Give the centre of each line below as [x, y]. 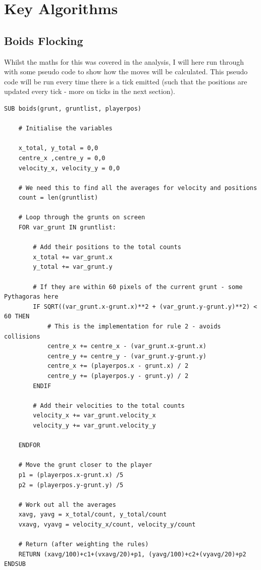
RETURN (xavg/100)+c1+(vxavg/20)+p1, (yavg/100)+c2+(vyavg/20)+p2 [132, 554]
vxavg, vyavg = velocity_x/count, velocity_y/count [107, 524]
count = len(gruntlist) [58, 198]
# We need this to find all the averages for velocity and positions [138, 188]
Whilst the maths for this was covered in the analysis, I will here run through [124, 61]
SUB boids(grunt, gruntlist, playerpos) [73, 108]
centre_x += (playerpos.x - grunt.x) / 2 [118, 366]
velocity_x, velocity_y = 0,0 [69, 168]
